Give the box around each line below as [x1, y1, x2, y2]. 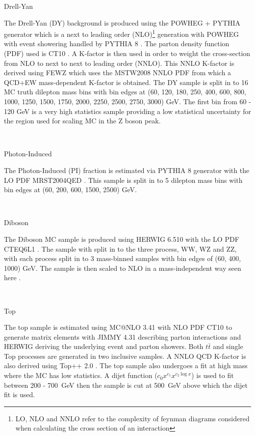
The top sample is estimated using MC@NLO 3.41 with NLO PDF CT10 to [4, 322, 232, 332]
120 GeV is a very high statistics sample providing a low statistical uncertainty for [4, 106, 251, 116]
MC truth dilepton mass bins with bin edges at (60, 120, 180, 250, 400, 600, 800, [4, 87, 246, 97]
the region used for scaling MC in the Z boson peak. [4, 116, 161, 126]
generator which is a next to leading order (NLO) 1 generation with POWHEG [4, 28, 239, 39]
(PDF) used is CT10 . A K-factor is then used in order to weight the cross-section [4, 48, 251, 58]
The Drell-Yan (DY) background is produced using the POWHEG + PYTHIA [4, 17, 241, 28]
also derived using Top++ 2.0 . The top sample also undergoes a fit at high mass [4, 360, 248, 371]
